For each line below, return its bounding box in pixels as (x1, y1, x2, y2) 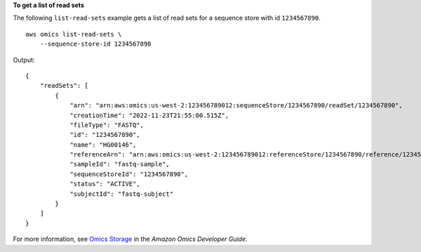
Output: (13, 55, 35, 64)
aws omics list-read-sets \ (25, 30, 122, 38)
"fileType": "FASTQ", (69, 121, 144, 129)
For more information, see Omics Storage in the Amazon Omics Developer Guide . (13, 235, 248, 244)
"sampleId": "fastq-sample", (69, 160, 170, 168)
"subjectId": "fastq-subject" (69, 190, 174, 198)
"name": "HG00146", (69, 140, 137, 149)
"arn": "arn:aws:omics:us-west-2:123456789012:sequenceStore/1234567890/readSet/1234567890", (69, 102, 403, 110)
